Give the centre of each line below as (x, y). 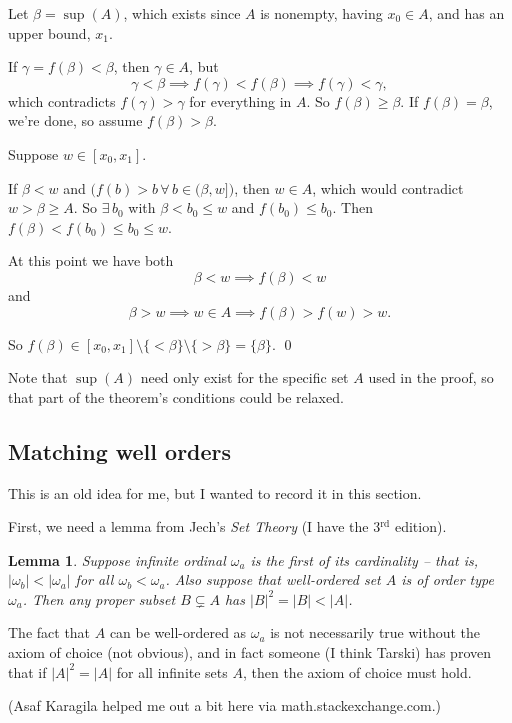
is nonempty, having (321, 13)
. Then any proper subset (99, 598)
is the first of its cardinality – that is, (364, 559)
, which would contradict (388, 187)
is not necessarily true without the (375, 632)
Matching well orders (120, 450)
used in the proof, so (431, 377)
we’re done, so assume (75, 120)
